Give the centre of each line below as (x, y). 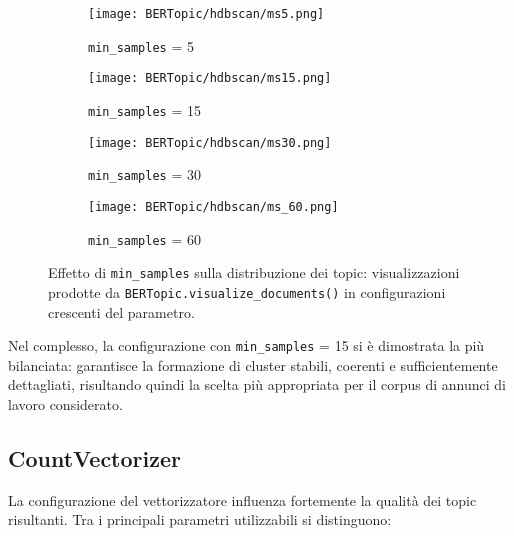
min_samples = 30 (144, 174)
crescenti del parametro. (121, 311)
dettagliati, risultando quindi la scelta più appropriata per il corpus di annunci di (257, 384)
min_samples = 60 (144, 238)
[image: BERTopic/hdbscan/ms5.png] (206, 14)
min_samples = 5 (141, 45)
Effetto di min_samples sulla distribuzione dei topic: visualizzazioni (254, 272)
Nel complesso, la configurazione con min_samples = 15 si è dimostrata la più (246, 345)
